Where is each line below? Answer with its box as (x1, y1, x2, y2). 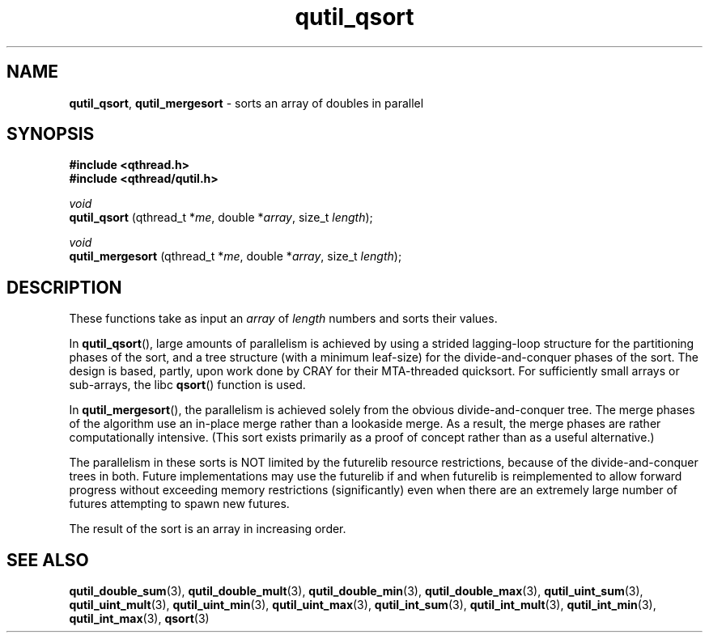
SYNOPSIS (6, 124, 95, 145)
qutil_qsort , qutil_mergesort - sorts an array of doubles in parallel (69, 95, 424, 110)
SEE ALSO (6, 549, 89, 570)
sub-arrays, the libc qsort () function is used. (69, 378, 306, 392)
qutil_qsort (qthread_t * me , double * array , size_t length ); (69, 210, 373, 225)
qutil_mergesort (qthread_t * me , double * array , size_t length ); (69, 249, 402, 264)
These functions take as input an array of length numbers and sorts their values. (69, 311, 498, 326)
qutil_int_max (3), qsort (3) (69, 611, 210, 626)
